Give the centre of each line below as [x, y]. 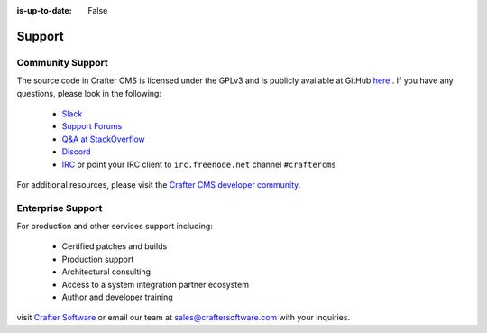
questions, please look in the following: [89, 93]
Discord [76, 152]
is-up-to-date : [44, 10]
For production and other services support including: [115, 227]
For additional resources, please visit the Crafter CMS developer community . [159, 184]
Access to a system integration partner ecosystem [156, 284]
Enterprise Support [60, 208]
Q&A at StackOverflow [103, 139]
